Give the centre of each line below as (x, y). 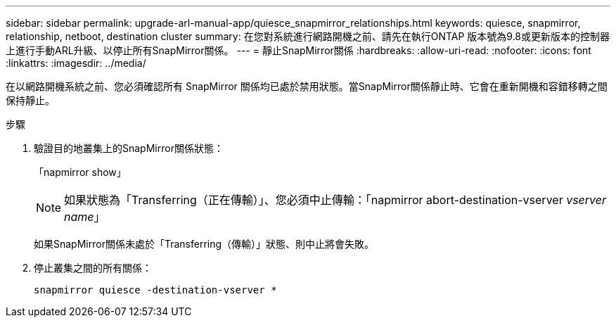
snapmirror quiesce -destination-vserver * (155, 290)
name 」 (85, 217)
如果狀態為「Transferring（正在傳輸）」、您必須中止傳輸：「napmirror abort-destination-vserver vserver (335, 200)
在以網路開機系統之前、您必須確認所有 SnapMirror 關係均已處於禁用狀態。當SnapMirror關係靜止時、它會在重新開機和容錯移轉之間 (307, 86)
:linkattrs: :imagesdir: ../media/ (76, 63)
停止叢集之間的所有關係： (93, 268)
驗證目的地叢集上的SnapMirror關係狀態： (129, 148)
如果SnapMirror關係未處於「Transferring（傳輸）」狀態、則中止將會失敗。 (204, 244)
